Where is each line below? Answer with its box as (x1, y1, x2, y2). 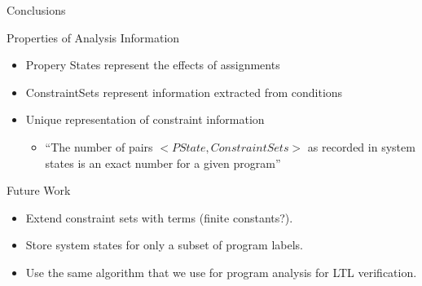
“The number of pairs (45, 138, 153, 155)
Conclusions (7, 2, 66, 18)
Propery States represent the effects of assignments (25, 56, 280, 73)
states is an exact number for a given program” (45, 154, 281, 171)
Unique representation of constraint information (25, 111, 265, 128)
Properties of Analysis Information (7, 29, 180, 46)
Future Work (7, 182, 71, 199)
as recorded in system (307, 138, 415, 155)
